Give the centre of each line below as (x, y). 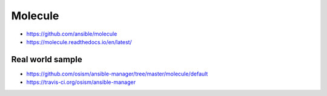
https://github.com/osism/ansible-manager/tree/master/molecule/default (117, 74)
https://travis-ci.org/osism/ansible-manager (81, 82)
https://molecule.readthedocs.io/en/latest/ (79, 42)
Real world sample (47, 59)
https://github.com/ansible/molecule (72, 34)
